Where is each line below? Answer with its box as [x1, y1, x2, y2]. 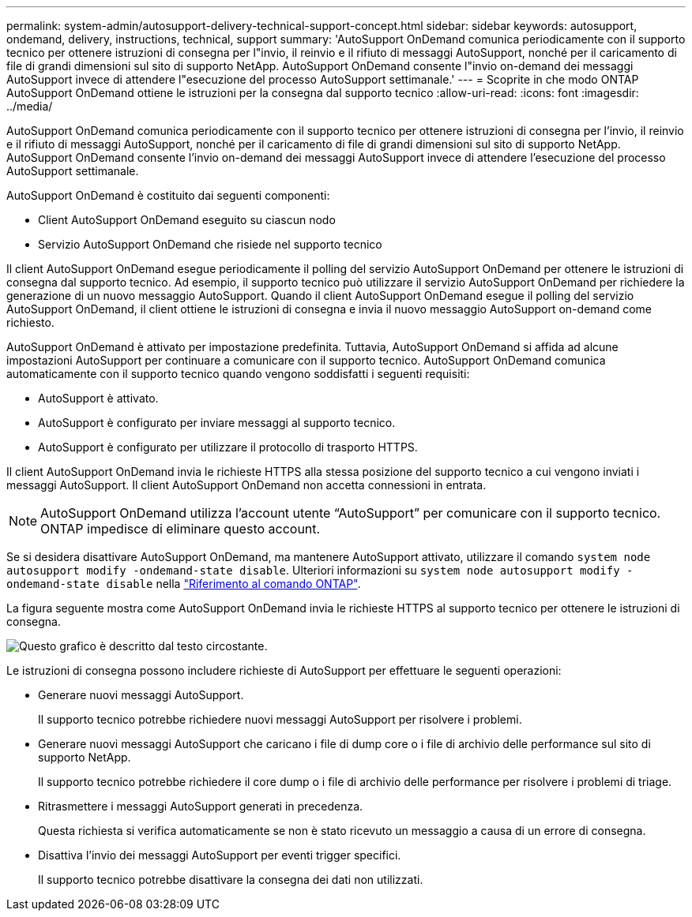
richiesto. [6, 316, 55, 329]
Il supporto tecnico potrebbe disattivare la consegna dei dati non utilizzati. [38, 873, 423, 886]
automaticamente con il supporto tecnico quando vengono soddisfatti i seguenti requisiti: [6, 367, 470, 380]
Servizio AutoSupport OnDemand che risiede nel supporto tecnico [38, 238, 382, 251]
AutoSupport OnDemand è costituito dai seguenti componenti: [6, 189, 330, 202]
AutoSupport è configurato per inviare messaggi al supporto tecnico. [38, 416, 396, 429]
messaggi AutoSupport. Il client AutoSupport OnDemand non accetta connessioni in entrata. [6, 478, 487, 492]
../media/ [6, 99, 53, 113]
